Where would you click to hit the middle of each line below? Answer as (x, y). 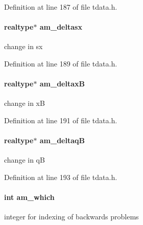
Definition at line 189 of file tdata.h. (61, 63)
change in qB (25, 160)
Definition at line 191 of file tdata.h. (61, 120)
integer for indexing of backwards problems (71, 217)
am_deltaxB (62, 84)
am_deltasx (61, 27)
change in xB (25, 103)
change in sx (23, 46)
